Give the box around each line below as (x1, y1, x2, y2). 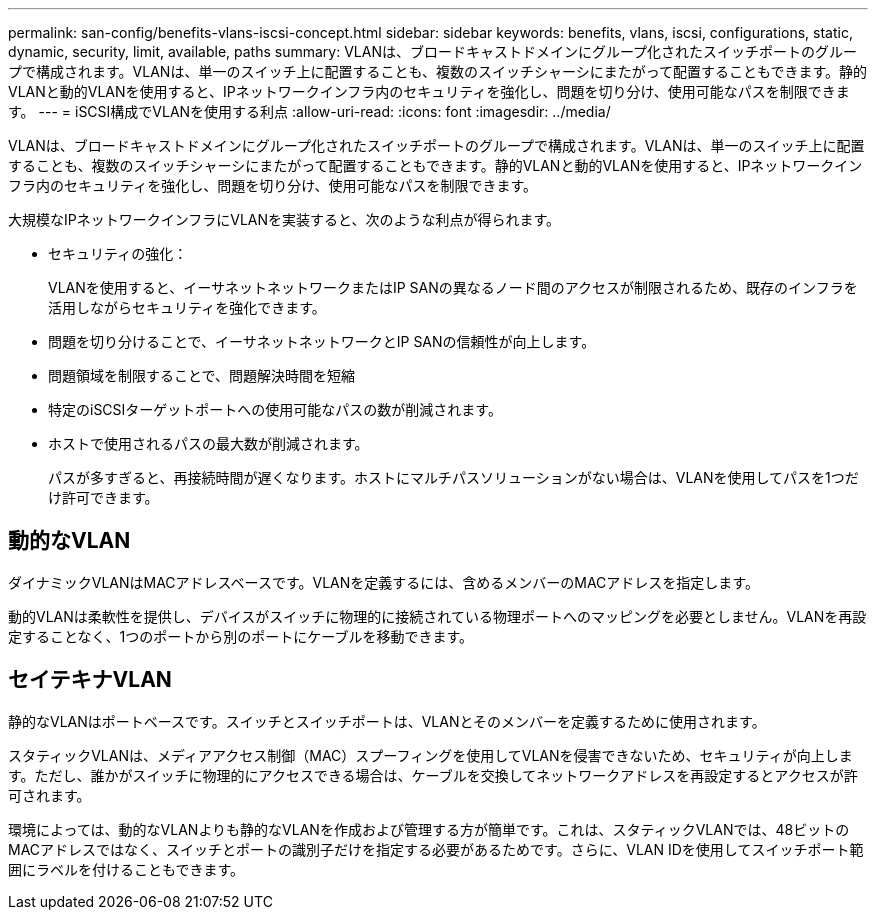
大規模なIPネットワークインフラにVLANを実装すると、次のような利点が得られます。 (8, 211, 561, 228)
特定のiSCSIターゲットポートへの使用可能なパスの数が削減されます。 (48, 401, 502, 418)
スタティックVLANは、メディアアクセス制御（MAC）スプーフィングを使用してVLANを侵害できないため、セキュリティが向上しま (8, 746, 853, 764)
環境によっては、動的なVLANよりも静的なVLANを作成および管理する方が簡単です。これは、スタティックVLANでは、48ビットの (8, 820, 850, 838)
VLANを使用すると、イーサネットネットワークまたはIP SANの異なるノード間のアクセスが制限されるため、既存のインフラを (48, 279, 858, 296)
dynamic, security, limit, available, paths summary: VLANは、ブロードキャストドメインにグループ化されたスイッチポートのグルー (8, 43, 858, 60)
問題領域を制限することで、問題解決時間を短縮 (48, 367, 356, 384)
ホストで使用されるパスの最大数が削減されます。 (48, 435, 369, 452)
